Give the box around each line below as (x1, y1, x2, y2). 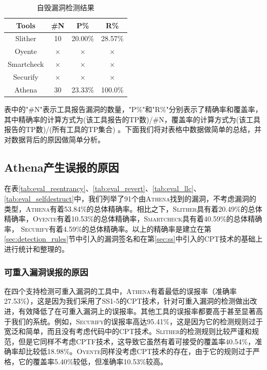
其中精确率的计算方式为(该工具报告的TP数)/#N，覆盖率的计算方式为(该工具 (4, 114, 261, 124)
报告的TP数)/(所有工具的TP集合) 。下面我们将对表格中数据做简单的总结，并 (4, 124, 262, 135)
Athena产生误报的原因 (4, 159, 119, 175)
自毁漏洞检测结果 (36, 2, 94, 12)
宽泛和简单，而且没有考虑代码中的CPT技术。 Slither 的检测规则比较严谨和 (4, 326, 252, 337)
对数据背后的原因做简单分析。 (4, 134, 105, 144)
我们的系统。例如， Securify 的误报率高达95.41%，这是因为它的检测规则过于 (11, 316, 263, 326)
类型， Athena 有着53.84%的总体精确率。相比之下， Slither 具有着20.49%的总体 (4, 203, 262, 214)
